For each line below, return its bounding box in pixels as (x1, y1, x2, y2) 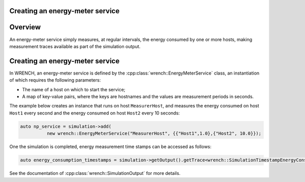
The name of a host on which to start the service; (22, 86, 126, 92)
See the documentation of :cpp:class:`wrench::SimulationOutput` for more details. (9, 170, 180, 176)
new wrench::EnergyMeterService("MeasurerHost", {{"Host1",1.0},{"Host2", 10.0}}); (46, 131, 262, 136)
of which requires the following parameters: (9, 77, 101, 83)
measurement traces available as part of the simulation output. (9, 43, 141, 49)
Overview (9, 23, 41, 31)
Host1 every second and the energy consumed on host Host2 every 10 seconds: (9, 110, 180, 116)
